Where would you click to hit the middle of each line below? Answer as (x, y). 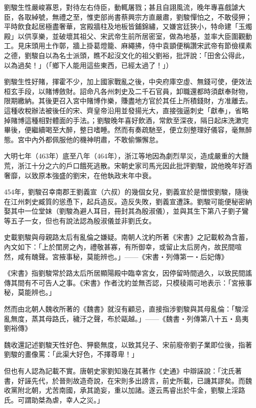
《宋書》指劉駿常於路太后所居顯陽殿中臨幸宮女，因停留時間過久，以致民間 (125, 273)
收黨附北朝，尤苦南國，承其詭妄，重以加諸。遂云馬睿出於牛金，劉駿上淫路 (125, 390)
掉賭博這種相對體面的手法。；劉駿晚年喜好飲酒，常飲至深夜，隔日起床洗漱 (123, 120)
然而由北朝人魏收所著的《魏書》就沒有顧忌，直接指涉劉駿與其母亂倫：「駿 (123, 309)
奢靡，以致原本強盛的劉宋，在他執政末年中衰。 (80, 175)
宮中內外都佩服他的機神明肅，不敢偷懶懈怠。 (90, 139)
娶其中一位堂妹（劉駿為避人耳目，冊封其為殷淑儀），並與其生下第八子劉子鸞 (126, 211)
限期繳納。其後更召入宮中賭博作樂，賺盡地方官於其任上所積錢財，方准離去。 (128, 101)
